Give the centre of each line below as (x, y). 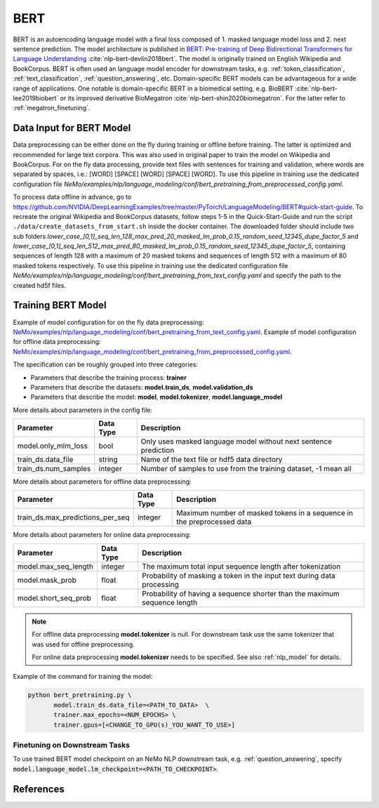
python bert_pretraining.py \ (80, 695)
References (39, 789)
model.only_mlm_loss (52, 446)
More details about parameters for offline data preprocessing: (102, 482)
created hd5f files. (40, 285)
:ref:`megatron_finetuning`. (52, 108)
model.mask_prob (47, 580)
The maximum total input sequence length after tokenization (241, 567)
